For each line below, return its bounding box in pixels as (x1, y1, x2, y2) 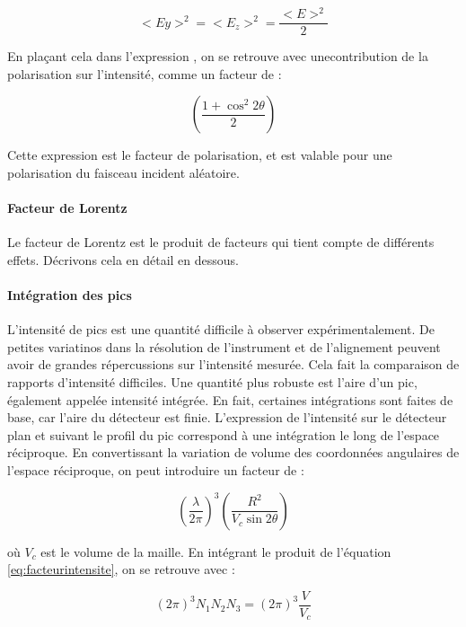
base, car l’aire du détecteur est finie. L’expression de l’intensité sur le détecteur (7, 408, 447, 427)
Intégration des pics (7, 286, 132, 305)
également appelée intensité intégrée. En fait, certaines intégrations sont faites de (7, 390, 453, 409)
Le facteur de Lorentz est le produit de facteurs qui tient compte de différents (7, 233, 435, 252)
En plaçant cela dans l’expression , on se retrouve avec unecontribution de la (7, 47, 428, 66)
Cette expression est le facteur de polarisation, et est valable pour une (7, 146, 392, 164)
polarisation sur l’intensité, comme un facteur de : (7, 64, 282, 83)
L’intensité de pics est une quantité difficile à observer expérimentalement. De (7, 320, 435, 339)
